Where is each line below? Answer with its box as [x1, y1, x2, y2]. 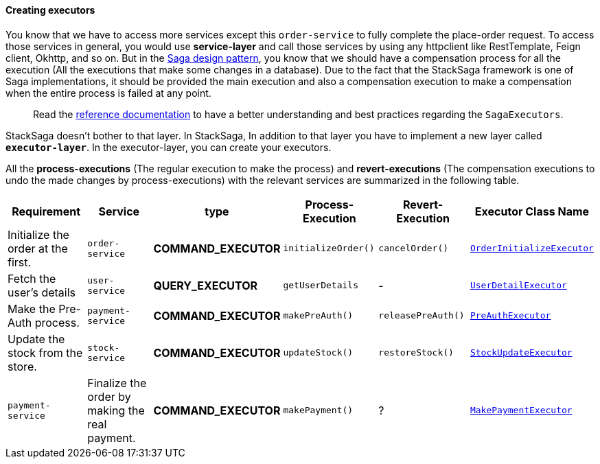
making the [87, 403, 145, 417]
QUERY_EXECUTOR [153, 278, 257, 292]
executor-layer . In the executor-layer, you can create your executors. [5, 141, 332, 153]
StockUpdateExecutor [470, 347, 573, 358]
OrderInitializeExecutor [470, 243, 594, 254]
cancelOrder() [378, 243, 449, 254]
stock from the [8, 345, 83, 360]
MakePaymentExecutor [470, 405, 573, 416]
